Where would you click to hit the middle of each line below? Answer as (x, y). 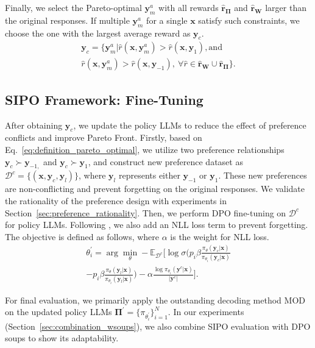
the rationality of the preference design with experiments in (116, 201)
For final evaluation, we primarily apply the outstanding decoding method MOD (155, 300)
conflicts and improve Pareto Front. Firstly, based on (104, 137)
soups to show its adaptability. (62, 338)
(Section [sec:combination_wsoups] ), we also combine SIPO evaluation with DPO (158, 326)
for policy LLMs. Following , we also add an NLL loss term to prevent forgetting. (157, 225)
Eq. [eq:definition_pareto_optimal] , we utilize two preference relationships (145, 150)
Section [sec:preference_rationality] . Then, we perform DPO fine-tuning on (146, 212)
